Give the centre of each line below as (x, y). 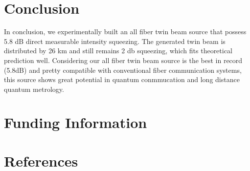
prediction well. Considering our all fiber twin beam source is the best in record (123, 60)
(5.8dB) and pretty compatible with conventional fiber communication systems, (123, 70)
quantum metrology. (34, 89)
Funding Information (76, 122)
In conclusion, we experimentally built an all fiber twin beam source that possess (125, 32)
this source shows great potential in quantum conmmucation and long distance (122, 79)
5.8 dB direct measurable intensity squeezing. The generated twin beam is (115, 41)
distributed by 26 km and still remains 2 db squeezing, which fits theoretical (118, 51)
